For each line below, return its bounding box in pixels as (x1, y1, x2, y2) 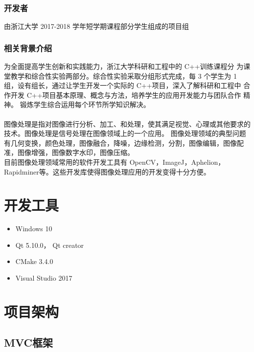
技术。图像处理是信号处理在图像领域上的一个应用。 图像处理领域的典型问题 (4, 128, 246, 138)
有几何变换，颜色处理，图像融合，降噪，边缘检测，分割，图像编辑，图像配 (4, 137, 244, 148)
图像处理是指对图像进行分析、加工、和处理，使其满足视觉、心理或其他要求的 (4, 118, 251, 129)
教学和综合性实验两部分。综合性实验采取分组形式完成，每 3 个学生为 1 (10, 70, 237, 81)
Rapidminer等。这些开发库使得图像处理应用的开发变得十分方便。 (4, 166, 210, 176)
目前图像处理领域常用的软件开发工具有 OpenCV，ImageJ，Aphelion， (4, 156, 225, 167)
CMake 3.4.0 (15, 256, 53, 266)
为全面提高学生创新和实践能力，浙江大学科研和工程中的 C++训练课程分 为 (4, 61, 244, 71)
